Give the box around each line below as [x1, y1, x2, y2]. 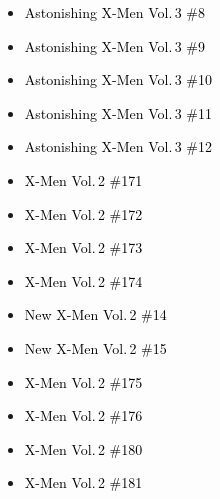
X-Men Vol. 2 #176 [24, 405, 143, 426]
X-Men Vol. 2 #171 [24, 169, 143, 190]
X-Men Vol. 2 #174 [24, 270, 143, 291]
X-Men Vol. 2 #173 [24, 237, 143, 258]
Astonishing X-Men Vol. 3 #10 [24, 69, 213, 90]
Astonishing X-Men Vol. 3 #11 [24, 102, 213, 123]
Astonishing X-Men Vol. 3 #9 [24, 35, 206, 56]
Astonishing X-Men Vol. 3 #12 [24, 136, 213, 157]
